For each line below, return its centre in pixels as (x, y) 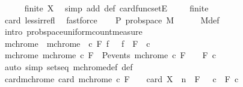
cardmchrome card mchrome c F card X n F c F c (121, 78)
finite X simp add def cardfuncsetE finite (116, 8)
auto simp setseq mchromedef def (69, 66)
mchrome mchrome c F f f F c (77, 43)
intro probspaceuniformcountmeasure (73, 31)
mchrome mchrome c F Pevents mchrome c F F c (110, 55)
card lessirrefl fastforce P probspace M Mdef (112, 19)
